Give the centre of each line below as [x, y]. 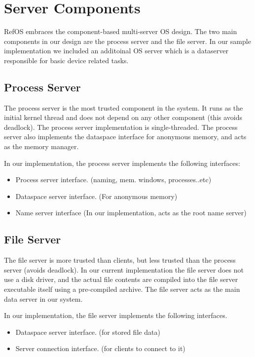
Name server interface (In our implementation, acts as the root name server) [131, 213]
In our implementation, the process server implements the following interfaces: [122, 163]
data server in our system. [43, 298]
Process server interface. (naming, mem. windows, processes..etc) [113, 179]
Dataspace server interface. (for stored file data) [88, 332]
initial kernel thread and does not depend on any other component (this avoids [123, 117]
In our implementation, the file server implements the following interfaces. [116, 315]
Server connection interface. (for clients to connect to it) [100, 348]
